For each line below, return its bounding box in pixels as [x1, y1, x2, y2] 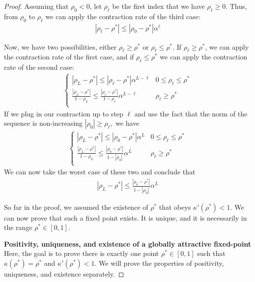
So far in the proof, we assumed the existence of [4, 201, 148, 212]
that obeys [159, 201, 191, 212]
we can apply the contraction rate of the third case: [45, 11, 200, 21]
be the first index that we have [112, 1, 205, 11]
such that [197, 248, 226, 258]
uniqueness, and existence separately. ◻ [4, 269, 124, 279]
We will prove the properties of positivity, [99, 258, 224, 268]
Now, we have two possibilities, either [4, 41, 117, 52]
